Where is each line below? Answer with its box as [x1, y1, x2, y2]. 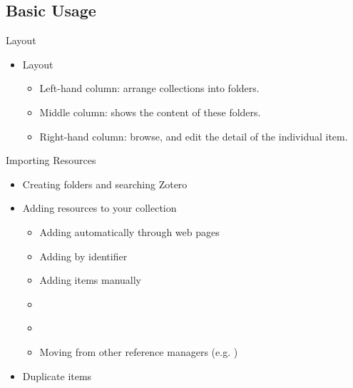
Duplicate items [22, 368, 92, 383]
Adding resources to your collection [22, 200, 177, 215]
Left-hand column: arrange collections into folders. [39, 81, 260, 96]
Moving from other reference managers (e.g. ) [39, 344, 238, 359]
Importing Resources [6, 153, 96, 168]
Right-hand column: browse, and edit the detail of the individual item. [39, 128, 348, 143]
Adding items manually [39, 272, 142, 287]
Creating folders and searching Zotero [22, 176, 188, 191]
